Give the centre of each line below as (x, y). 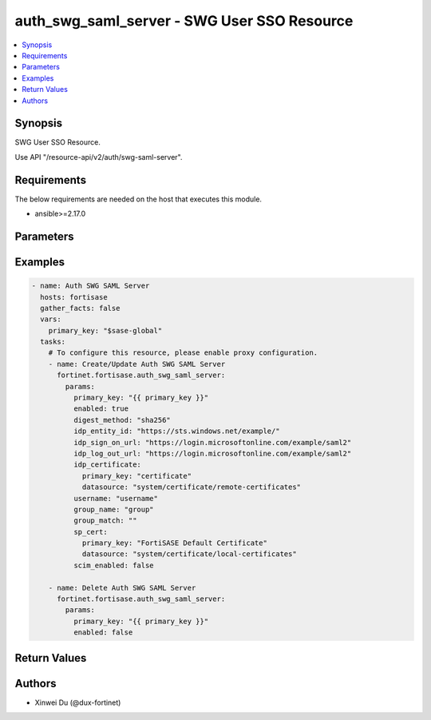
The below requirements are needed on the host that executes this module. (138, 199)
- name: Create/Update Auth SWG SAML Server (137, 364)
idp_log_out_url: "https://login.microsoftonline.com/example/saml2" (212, 453)
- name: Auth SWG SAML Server (91, 286)
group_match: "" (105, 521)
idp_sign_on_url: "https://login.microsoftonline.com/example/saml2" (212, 442)
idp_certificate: (107, 465)
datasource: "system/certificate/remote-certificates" (192, 487)
